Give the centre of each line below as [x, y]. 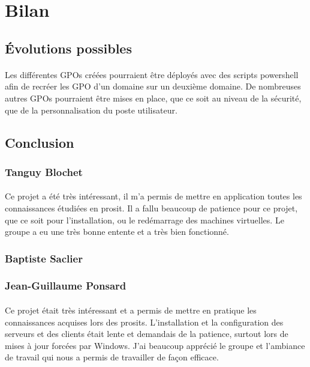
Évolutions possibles [68, 48]
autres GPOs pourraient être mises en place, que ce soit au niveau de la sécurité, [153, 98]
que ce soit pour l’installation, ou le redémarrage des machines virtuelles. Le [145, 220]
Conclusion [40, 142]
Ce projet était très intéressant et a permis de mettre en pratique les [131, 310]
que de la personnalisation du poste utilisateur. [91, 110]
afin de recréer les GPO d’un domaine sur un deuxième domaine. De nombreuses [153, 86]
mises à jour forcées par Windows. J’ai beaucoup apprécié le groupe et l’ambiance [155, 345]
